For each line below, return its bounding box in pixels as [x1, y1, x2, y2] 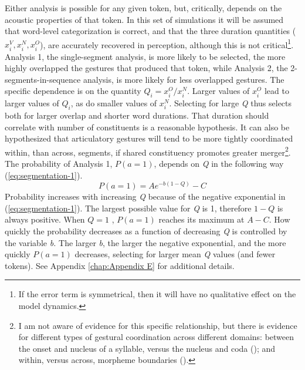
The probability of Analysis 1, [5, 157, 113, 169]
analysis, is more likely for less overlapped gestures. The [83, 73, 284, 85]
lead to [264, 85, 289, 97]
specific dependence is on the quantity [5, 85, 141, 97]
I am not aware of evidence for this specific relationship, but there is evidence [18, 319, 297, 331]
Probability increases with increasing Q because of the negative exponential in [5, 190, 286, 203]
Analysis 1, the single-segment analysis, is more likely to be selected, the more [5, 50, 286, 62]
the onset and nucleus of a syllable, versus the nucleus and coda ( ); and [18, 342, 276, 354]
